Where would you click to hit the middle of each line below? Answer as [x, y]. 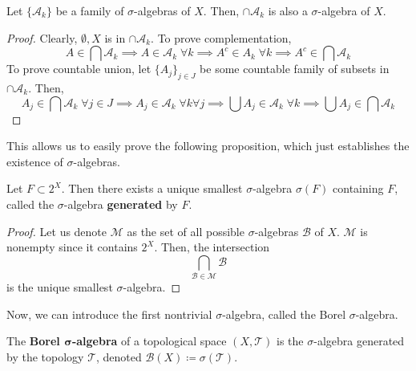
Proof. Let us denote [57, 231]
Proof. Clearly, [42, 37]
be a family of [90, 10]
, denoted [119, 356]
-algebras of [162, 10]
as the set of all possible [186, 231]
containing [358, 188]
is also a [288, 10]
